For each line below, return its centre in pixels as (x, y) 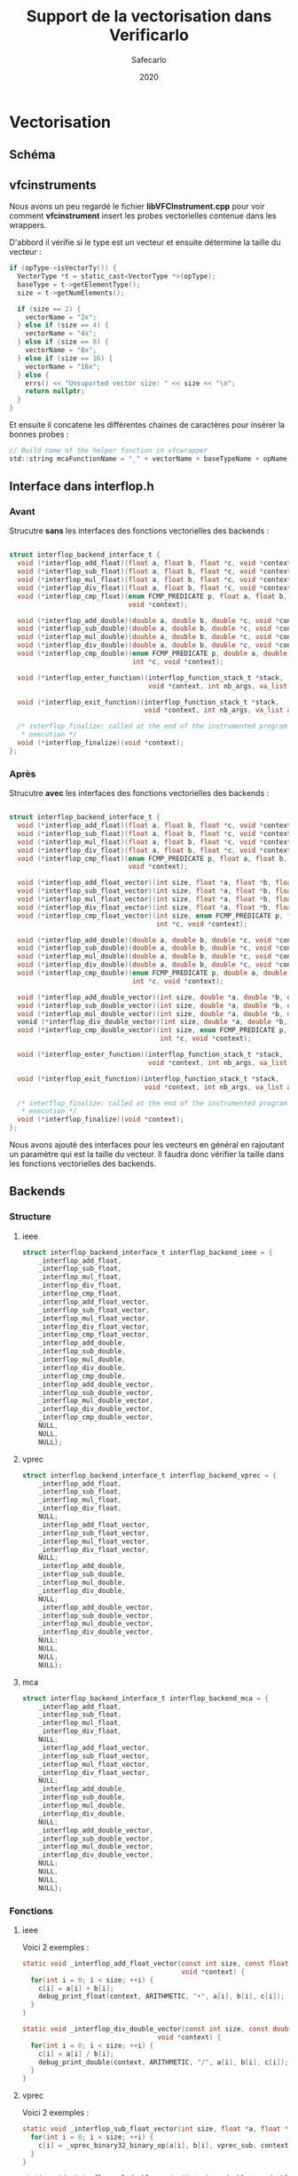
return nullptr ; (55, 391)
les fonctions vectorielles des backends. (83, 1163)
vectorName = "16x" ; (63, 367)
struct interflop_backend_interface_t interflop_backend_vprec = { (149, 1475)
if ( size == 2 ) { (49, 309)
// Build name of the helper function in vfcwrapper (109, 451)
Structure (30, 1217)
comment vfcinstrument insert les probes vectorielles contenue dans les (143, 216)
